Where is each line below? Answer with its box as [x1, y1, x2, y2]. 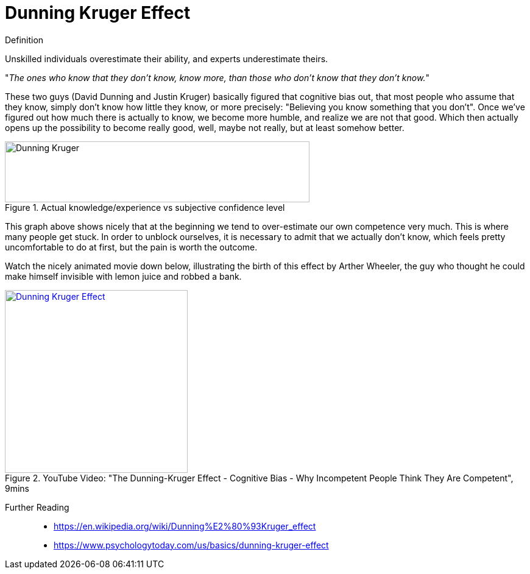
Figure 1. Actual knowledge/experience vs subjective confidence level [5, 202, 285, 213]
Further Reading [5, 501, 69, 512]
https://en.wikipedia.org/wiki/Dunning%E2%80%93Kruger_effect [54, 520, 316, 531]
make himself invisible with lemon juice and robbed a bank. [5, 271, 242, 282]
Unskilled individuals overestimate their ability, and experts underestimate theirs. [5, 53, 328, 64]
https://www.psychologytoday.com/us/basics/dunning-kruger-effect [54, 539, 329, 550]
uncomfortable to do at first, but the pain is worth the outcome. [5, 241, 258, 252]
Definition [5, 34, 44, 45]
